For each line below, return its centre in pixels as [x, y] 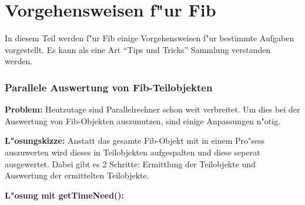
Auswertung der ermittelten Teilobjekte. [77, 175]
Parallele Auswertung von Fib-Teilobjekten [109, 87]
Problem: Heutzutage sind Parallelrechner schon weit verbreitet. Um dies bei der [152, 109]
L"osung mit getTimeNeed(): [65, 195]
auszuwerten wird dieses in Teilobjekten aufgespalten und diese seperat [133, 152]
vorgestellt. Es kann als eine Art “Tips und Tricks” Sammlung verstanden [138, 49]
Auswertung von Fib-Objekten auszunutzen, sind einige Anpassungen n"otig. [143, 120]
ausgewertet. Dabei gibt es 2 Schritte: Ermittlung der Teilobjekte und [130, 163]
